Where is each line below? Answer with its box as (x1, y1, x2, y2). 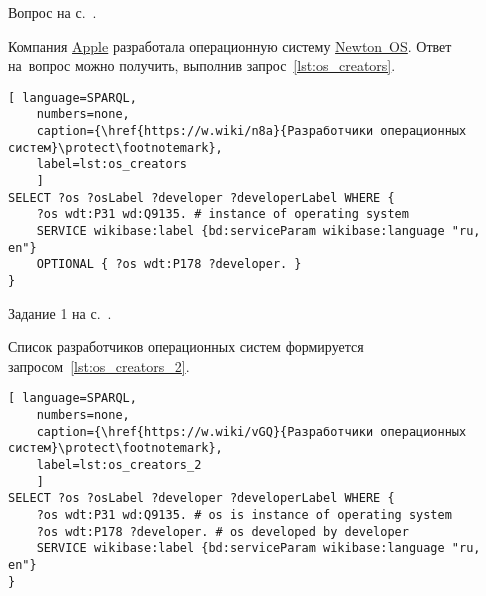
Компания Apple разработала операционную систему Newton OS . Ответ (8, 35, 452, 56)
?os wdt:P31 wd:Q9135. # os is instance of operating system (36, 508, 452, 523)
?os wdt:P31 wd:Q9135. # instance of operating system (36, 207, 409, 222)
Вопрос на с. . (8, 2, 97, 22)
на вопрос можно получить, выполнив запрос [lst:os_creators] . (8, 55, 396, 76)
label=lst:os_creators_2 (36, 458, 202, 473)
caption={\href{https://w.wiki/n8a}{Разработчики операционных (36, 124, 467, 139)
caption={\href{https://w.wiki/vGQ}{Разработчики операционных (36, 424, 467, 439)
